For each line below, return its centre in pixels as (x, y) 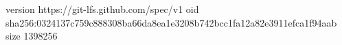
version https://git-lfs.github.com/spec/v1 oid (102, 9)
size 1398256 (32, 36)
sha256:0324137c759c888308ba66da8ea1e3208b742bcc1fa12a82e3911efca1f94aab (171, 22)
